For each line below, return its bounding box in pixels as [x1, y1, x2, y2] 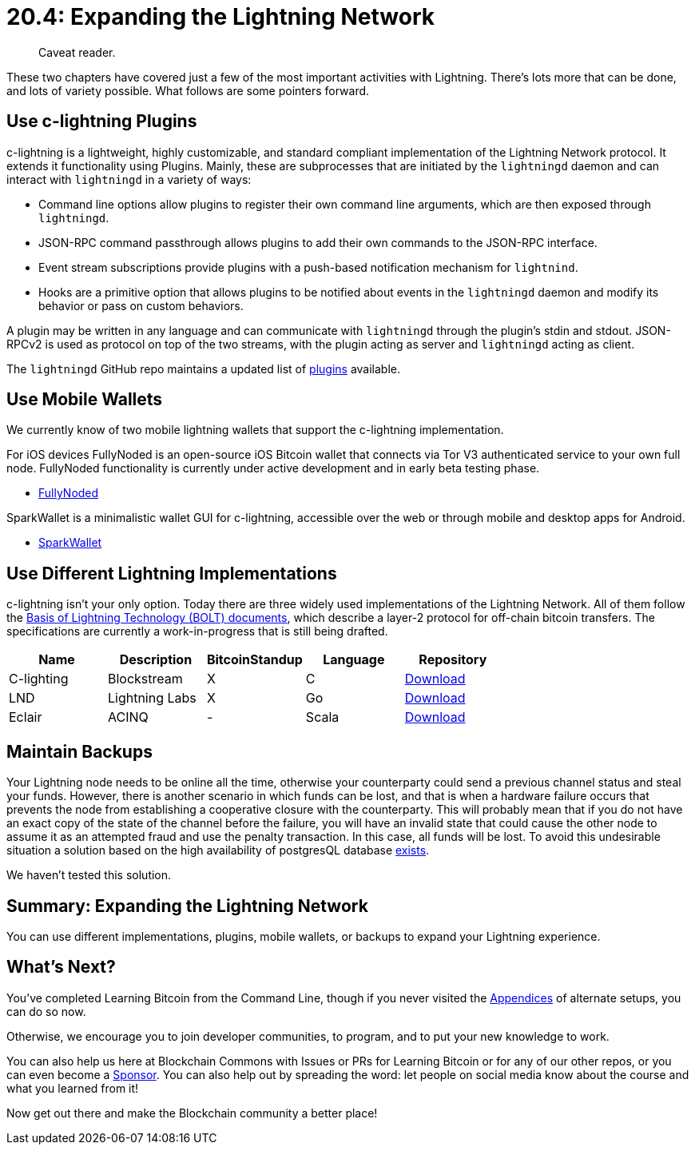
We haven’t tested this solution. [6, 868, 172, 882]
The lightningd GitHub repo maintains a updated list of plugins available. [6, 361, 401, 376]
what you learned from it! [6, 1081, 139, 1095]
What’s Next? [6, 957, 116, 978]
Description [119, 651, 193, 668]
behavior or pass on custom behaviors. [38, 298, 244, 313]
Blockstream [107, 671, 183, 687]
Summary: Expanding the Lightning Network [6, 895, 368, 916]
